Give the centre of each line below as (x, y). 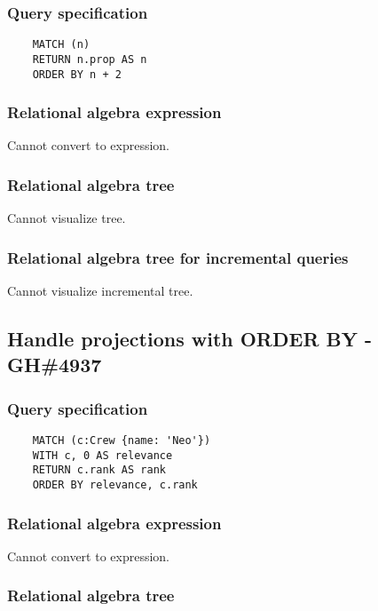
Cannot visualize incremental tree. (100, 291)
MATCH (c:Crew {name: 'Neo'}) (122, 441)
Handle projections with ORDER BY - (190, 339)
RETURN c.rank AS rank (99, 470)
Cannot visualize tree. (67, 218)
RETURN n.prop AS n (90, 59)
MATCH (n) (61, 45)
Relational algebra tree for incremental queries (178, 257)
